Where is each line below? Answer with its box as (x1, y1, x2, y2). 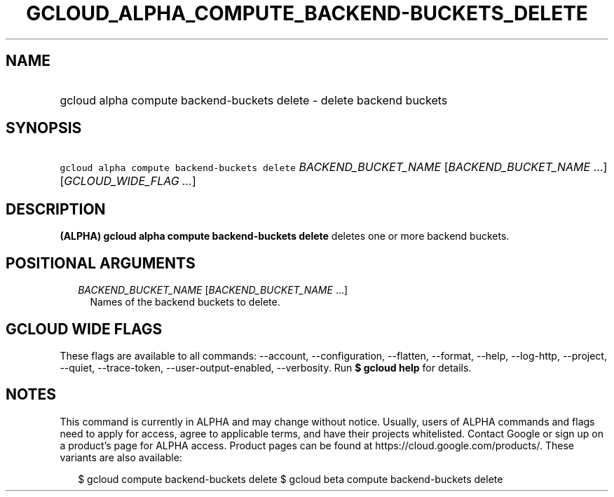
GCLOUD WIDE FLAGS (6, 320, 163, 338)
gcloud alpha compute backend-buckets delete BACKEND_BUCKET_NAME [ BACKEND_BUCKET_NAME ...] (60, 160, 608, 175)
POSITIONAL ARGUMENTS (6, 254, 196, 272)
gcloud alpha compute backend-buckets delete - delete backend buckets (60, 93, 448, 107)
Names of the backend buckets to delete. (90, 296, 280, 308)
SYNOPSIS (6, 119, 82, 137)
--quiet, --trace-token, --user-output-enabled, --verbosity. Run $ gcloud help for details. (60, 361, 472, 374)
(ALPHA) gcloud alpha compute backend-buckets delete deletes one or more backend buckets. (60, 230, 510, 243)
